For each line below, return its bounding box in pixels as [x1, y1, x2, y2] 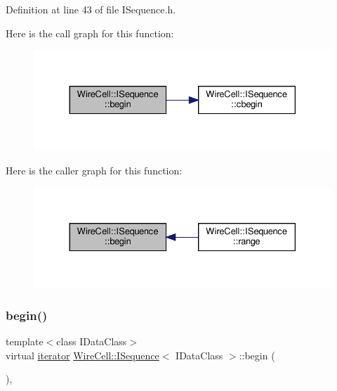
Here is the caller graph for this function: [6, 162, 183, 177]
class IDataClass [56, 334, 127, 349]
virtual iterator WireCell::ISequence [6, 347, 159, 362]
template [6, 334, 44, 349]
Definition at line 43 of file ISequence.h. [6, 2, 176, 16]
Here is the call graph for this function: [6, 25, 174, 40]
